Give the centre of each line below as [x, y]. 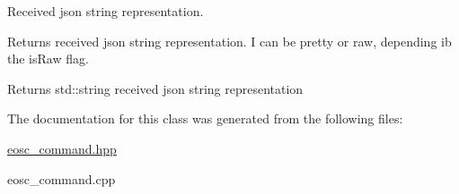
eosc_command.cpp [62, 178]
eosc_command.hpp [62, 148]
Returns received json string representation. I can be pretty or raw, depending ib [229, 41]
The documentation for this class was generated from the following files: [205, 118]
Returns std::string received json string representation [155, 88]
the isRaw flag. [48, 59]
